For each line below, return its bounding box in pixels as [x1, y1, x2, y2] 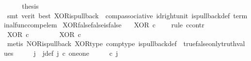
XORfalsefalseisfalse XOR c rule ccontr [63, 20, 204, 30]
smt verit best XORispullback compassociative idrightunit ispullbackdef [7, 10, 230, 20]
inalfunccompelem [4, 20, 57, 30]
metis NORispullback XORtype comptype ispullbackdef [7, 38, 177, 49]
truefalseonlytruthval [183, 38, 245, 49]
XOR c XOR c [7, 29, 81, 39]
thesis [22, 1, 39, 11]
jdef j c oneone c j [42, 48, 118, 58]
